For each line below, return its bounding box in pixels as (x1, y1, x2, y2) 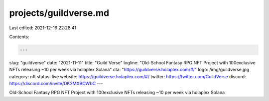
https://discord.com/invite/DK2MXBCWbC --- (9, 81, 103, 87)
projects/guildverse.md (9, 7, 110, 18)
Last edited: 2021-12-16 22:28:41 (9, 25, 77, 31)
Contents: (9, 34, 29, 40)
